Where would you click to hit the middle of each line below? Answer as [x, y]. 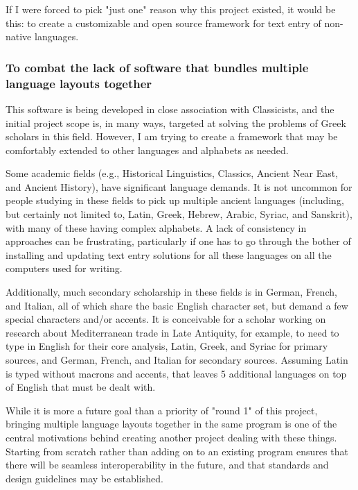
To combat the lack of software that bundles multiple [157, 67]
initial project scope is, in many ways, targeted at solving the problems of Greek [176, 122]
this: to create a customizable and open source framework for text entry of [163, 23]
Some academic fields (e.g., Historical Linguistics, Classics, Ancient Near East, [172, 173]
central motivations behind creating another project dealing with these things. [171, 437]
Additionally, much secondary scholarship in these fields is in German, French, [171, 292]
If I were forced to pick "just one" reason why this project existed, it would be [171, 9]
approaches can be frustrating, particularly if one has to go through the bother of [178, 241]
